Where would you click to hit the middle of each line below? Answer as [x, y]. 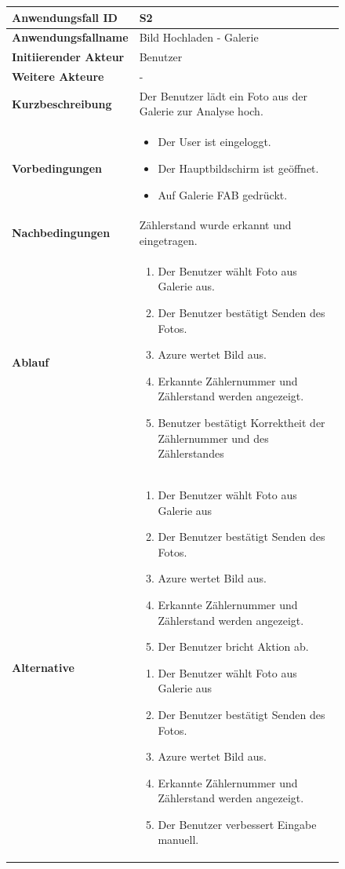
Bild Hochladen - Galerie [199, 37]
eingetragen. [168, 240]
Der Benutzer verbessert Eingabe [237, 824]
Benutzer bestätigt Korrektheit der [241, 422]
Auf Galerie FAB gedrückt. [223, 194]
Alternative [43, 667]
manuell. [178, 840]
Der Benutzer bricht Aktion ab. [233, 646]
